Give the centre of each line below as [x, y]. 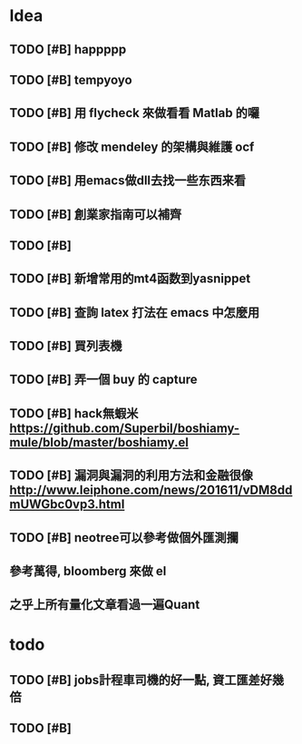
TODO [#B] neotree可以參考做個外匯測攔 [124, 538]
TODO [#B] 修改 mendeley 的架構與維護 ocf [132, 147]
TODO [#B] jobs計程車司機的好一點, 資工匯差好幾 [147, 680]
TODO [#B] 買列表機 [66, 346]
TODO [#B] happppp [68, 49]
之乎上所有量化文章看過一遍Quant [105, 605]
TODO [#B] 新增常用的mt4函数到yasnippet [130, 279]
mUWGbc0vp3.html [67, 504]
